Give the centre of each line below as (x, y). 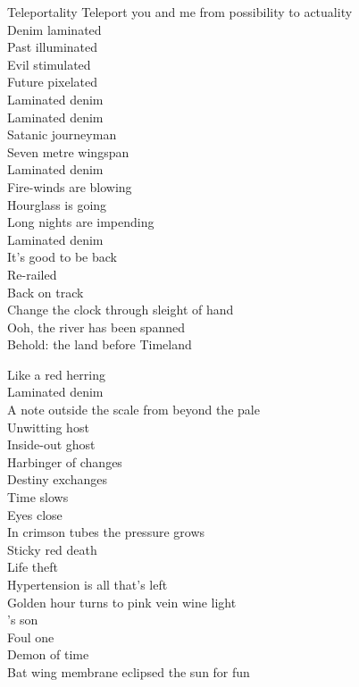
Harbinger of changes (65, 461)
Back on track (46, 292)
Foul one (31, 637)
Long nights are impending (81, 222)
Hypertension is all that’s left (88, 584)
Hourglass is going (57, 204)
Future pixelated (52, 82)
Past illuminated (53, 47)
